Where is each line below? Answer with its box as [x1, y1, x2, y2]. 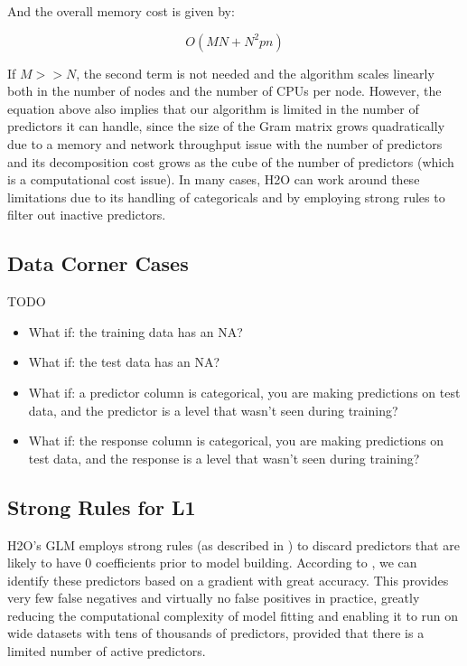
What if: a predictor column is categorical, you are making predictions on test [28, 382, 461, 401]
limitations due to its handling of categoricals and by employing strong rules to [7, 187, 445, 206]
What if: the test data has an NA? [28, 352, 220, 371]
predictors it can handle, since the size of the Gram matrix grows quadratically [7, 117, 445, 136]
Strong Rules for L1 [7, 492, 196, 521]
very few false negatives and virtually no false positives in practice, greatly [7, 588, 420, 607]
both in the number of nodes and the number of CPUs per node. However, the [7, 81, 442, 100]
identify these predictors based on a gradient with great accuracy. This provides [7, 570, 449, 589]
